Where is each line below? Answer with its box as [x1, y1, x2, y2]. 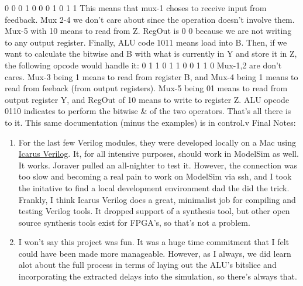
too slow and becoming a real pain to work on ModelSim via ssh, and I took [18, 170, 292, 182]
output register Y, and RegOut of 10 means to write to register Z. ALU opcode [5, 93, 290, 105]
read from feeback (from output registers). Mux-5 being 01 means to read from [5, 82, 288, 94]
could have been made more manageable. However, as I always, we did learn [18, 247, 291, 259]
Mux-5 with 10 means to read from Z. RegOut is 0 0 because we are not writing [5, 25, 292, 37]
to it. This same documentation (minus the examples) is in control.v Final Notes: [5, 116, 296, 128]
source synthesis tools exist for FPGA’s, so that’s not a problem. [18, 216, 250, 228]
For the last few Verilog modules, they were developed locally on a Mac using [18, 136, 296, 148]
